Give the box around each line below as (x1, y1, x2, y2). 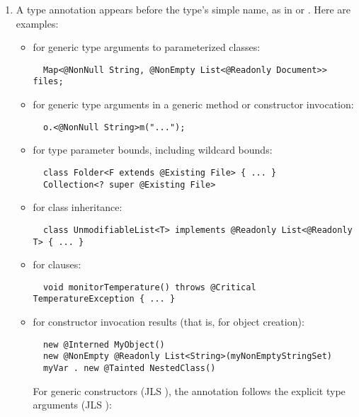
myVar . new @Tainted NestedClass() (42, 362, 216, 373)
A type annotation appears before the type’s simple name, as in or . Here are (16, 2, 351, 16)
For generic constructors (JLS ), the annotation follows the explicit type (33, 383, 346, 398)
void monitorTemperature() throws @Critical (42, 282, 256, 292)
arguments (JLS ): (33, 397, 112, 412)
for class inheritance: (33, 200, 122, 215)
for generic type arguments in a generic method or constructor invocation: (33, 97, 354, 112)
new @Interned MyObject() (42, 339, 165, 350)
